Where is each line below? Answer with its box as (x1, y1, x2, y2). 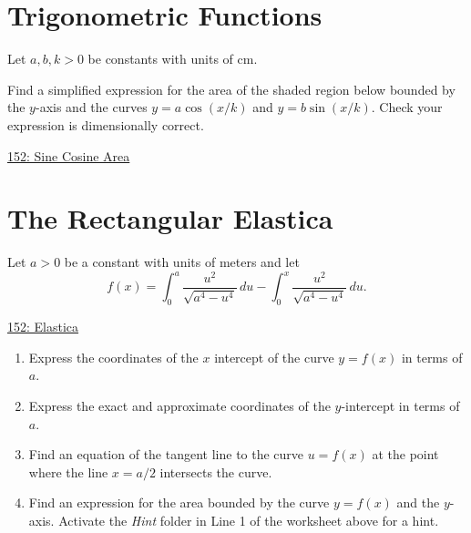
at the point (372, 445, 439, 464)
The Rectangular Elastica (7, 200, 333, 237)
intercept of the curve (214, 347, 334, 366)
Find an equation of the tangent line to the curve (28, 445, 304, 464)
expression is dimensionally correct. (7, 115, 204, 134)
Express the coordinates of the (28, 347, 199, 366)
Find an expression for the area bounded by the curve (28, 493, 330, 512)
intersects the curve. (159, 462, 272, 481)
